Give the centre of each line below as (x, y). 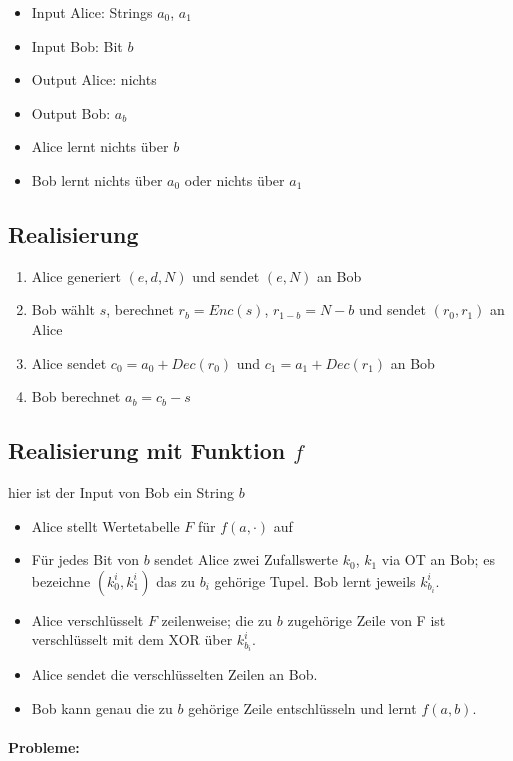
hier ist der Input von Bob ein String (121, 491)
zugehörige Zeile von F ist (366, 619)
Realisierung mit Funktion (147, 450)
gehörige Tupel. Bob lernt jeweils (315, 580)
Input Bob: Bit (77, 45)
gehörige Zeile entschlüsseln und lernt (302, 708)
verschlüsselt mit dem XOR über (132, 639)
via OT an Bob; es (438, 559)
